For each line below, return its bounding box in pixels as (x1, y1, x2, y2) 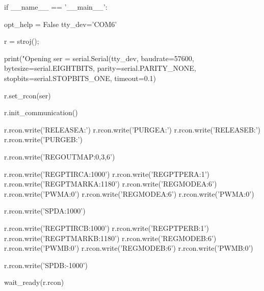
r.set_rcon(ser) (4, 90, 51, 100)
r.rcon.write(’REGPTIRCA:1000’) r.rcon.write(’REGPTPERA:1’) (4, 168, 210, 179)
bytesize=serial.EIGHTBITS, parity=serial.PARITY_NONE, (4, 63, 196, 73)
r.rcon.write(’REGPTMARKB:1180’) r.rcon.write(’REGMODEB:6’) (4, 232, 217, 243)
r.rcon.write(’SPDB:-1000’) (4, 259, 88, 270)
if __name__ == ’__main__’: (4, 2, 108, 12)
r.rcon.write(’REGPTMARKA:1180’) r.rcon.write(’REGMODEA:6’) (4, 178, 217, 189)
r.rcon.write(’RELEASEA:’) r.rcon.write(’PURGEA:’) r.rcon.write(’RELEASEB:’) (4, 124, 261, 135)
